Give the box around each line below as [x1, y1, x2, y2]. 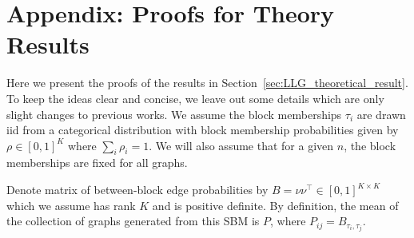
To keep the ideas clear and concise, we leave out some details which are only [6, 89, 384, 106]
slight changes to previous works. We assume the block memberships [6, 105, 342, 122]
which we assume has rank [6, 196, 136, 213]
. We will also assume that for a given [149, 137, 334, 153]
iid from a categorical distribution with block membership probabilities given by [6, 121, 399, 138]
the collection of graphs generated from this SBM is [6, 212, 260, 229]
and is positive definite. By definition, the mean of [152, 196, 399, 213]
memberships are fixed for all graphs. [6, 154, 188, 171]
